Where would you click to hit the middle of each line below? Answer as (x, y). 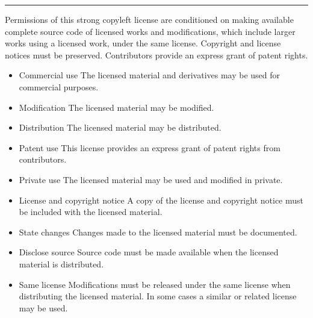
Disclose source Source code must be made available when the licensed (149, 252)
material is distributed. (61, 263)
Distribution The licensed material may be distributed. (120, 127)
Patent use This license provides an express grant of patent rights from (150, 147)
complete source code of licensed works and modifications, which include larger (150, 31)
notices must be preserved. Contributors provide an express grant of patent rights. (156, 55)
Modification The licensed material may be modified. (116, 107)
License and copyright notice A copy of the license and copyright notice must (161, 200)
